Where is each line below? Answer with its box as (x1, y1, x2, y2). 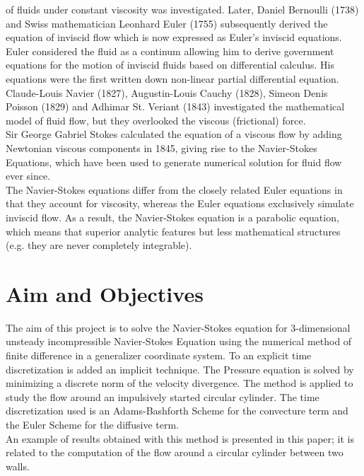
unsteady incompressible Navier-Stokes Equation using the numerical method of (6, 334, 352, 349)
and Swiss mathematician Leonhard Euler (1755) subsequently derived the (6, 16, 328, 30)
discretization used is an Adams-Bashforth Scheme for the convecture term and (6, 403, 348, 418)
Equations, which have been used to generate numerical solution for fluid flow (6, 154, 342, 169)
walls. (6, 458, 30, 473)
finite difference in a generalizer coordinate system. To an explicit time (6, 348, 312, 362)
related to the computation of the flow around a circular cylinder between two (6, 445, 344, 460)
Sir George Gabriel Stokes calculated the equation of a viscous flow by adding (6, 127, 342, 141)
